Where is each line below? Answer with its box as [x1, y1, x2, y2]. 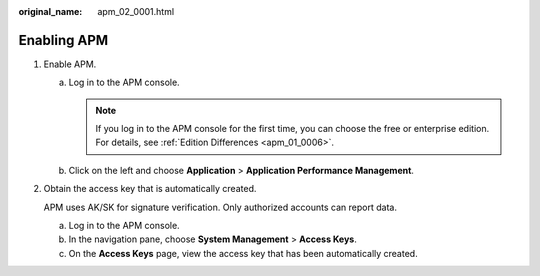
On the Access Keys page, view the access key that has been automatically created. [68, 247, 419, 259]
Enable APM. [43, 58, 97, 70]
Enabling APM [18, 31, 109, 49]
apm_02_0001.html [97, 6, 175, 17]
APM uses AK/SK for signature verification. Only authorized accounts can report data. [43, 201, 397, 213]
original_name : [18, 6, 83, 17]
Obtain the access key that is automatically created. [43, 183, 257, 195]
